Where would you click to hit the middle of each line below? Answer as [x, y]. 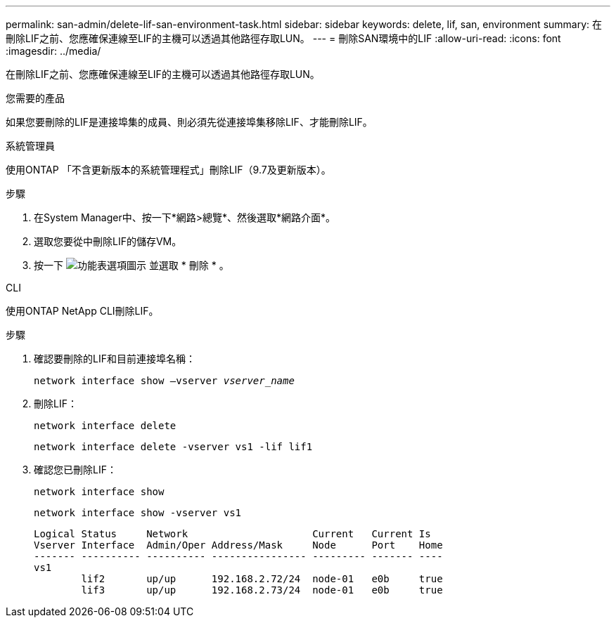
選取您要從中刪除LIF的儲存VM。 [108, 241]
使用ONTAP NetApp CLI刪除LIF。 [82, 311]
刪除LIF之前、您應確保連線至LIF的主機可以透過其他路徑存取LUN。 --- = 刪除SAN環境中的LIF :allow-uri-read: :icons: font [283, 38]
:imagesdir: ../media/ [53, 51]
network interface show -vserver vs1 [138, 513]
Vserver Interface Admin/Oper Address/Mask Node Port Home [238, 545]
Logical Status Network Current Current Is [232, 534]
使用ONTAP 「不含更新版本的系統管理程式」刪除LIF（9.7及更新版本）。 [168, 170]
